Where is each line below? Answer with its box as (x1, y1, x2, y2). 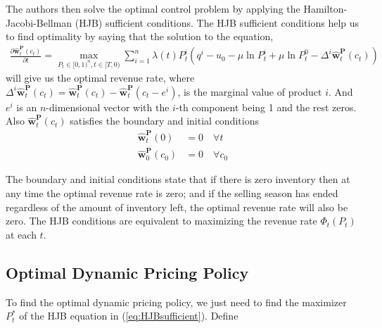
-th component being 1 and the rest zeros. (175, 99, 357, 114)
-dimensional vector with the (46, 99, 170, 114)
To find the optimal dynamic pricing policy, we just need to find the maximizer (6, 294, 347, 309)
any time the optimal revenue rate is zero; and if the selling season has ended (6, 185, 338, 200)
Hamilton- (303, 1, 348, 15)
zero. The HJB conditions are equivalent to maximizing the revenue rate (6, 213, 317, 228)
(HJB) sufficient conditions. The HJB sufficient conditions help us (75, 15, 359, 30)
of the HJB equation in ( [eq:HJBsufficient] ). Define (19, 308, 238, 323)
